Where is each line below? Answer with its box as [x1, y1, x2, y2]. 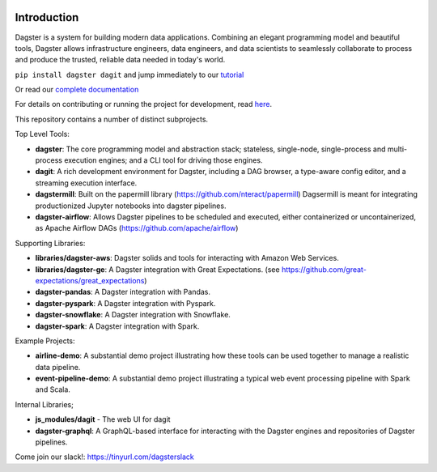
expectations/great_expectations [35, 275, 145, 285]
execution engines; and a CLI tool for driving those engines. [63, 155, 263, 165]
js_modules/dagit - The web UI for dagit [35, 415, 171, 424]
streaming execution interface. [35, 178, 138, 188]
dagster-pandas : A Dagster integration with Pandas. [35, 287, 210, 297]
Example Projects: [15, 336, 76, 346]
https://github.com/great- [281, 264, 367, 274]
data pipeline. [35, 362, 81, 372]
